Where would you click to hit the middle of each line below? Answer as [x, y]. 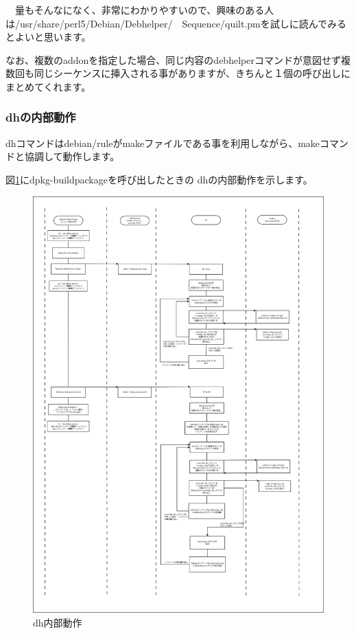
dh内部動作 [58, 622]
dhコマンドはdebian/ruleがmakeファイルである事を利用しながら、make [163, 143]
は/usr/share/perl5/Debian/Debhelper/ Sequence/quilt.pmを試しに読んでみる [176, 23]
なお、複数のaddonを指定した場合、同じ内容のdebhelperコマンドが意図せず [173, 59]
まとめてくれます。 [48, 86]
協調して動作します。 [72, 156]
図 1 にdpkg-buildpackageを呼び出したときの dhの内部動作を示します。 [159, 179]
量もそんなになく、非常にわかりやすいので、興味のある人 [144, 10]
